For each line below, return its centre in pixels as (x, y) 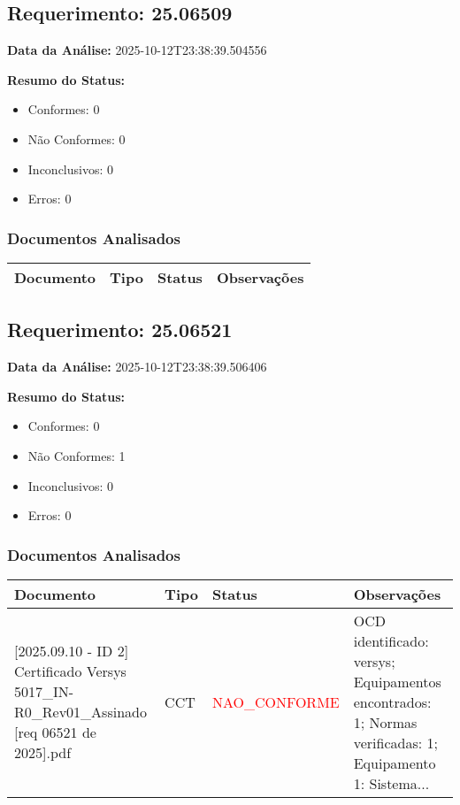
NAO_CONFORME (276, 701)
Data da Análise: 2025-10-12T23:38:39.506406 (137, 367)
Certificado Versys (70, 671)
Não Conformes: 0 (77, 138)
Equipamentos (397, 681)
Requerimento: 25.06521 (120, 330)
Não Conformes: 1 (77, 455)
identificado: (391, 640)
